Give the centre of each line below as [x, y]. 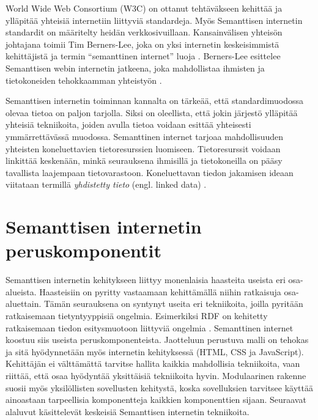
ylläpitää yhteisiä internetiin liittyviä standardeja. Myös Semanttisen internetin [154, 20]
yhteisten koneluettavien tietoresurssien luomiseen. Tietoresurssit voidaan [143, 148]
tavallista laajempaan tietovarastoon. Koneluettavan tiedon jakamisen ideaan [150, 172]
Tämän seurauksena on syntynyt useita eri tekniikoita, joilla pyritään [174, 304]
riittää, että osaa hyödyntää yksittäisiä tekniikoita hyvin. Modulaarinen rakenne [156, 375]
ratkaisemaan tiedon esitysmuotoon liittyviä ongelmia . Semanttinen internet [150, 327]
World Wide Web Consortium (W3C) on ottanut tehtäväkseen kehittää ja [144, 8]
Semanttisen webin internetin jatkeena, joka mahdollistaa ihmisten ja [135, 68]
